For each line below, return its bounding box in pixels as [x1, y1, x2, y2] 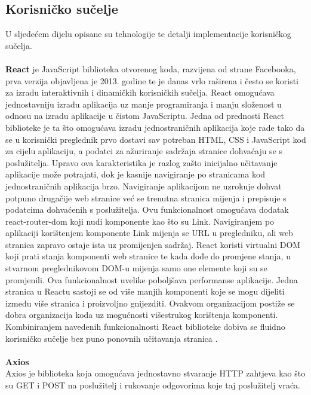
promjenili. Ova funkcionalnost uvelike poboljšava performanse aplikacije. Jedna [5, 273, 298, 286]
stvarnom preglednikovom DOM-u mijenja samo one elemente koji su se [5, 262, 267, 274]
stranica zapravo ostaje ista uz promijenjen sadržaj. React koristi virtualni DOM [5, 238, 301, 250]
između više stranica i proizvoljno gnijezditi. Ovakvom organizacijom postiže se [5, 296, 295, 309]
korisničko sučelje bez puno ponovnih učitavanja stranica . [5, 332, 218, 344]
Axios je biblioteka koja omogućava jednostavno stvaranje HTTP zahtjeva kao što [5, 367, 306, 379]
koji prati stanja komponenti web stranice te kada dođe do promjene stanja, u [5, 250, 291, 262]
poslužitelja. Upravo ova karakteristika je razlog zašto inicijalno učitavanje [5, 156, 278, 169]
